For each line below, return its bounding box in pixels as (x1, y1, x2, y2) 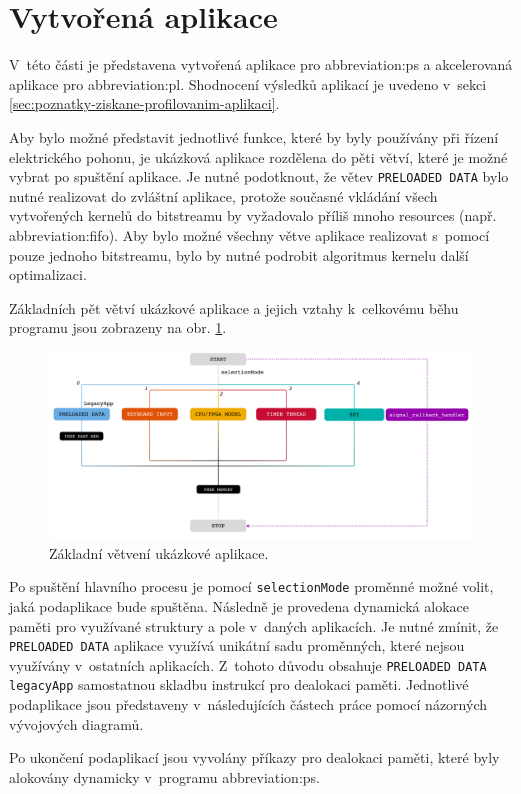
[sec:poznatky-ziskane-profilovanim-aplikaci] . (9, 93, 280, 114)
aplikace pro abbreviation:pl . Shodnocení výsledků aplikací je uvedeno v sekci (9, 73, 487, 94)
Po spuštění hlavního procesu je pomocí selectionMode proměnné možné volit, (9, 576, 494, 597)
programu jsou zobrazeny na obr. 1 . (9, 317, 227, 338)
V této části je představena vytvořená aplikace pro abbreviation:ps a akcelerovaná (9, 54, 513, 75)
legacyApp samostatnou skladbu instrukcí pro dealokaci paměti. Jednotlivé (9, 674, 469, 695)
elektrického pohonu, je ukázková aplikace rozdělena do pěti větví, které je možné (9, 146, 508, 167)
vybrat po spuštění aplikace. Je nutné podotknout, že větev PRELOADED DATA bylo (9, 166, 509, 187)
